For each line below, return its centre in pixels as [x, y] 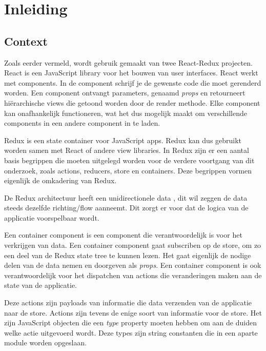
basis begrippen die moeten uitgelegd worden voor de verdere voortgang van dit [129, 160]
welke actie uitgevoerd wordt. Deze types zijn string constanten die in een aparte [131, 332]
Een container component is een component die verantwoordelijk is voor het [123, 235]
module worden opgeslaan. [46, 343]
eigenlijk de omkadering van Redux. [60, 180]
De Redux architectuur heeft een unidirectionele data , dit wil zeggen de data [126, 197]
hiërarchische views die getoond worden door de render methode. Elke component [132, 102]
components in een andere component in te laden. [82, 123]
